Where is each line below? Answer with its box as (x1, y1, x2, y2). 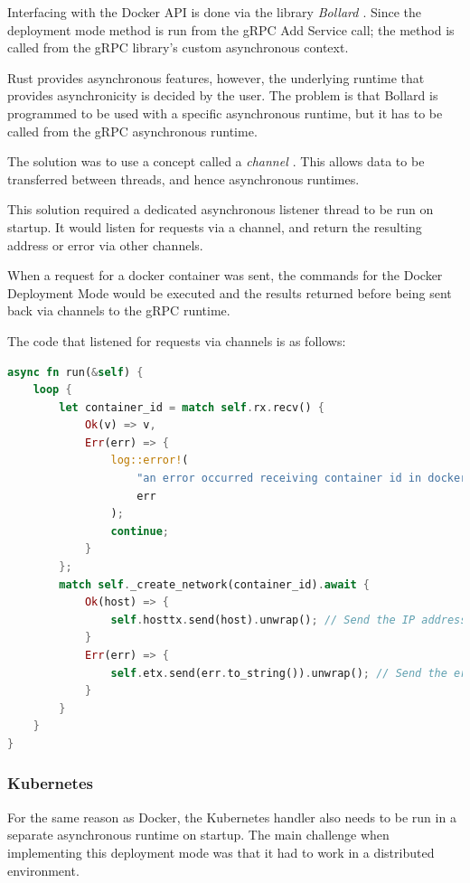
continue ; (110, 524, 169, 538)
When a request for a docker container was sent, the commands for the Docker (7, 266, 443, 285)
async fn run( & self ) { (7, 365, 144, 379)
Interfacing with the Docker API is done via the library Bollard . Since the (7, 3, 421, 21)
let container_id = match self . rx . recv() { (59, 400, 324, 414)
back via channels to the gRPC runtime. (7, 301, 230, 320)
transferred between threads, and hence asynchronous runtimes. (7, 169, 360, 188)
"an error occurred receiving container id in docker (136, 472, 467, 485)
